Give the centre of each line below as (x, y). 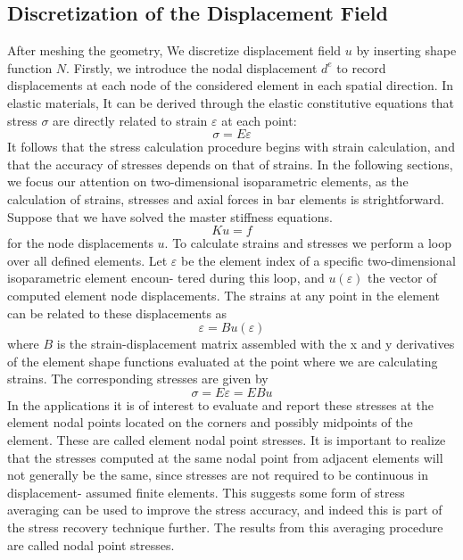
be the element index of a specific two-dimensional (318, 260)
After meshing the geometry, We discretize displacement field (174, 50)
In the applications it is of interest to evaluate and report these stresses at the (220, 404)
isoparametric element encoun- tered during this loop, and (166, 278)
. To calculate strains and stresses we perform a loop (308, 243)
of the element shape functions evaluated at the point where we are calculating (223, 361)
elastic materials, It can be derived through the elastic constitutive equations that (231, 102)
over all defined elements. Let (87, 260)
